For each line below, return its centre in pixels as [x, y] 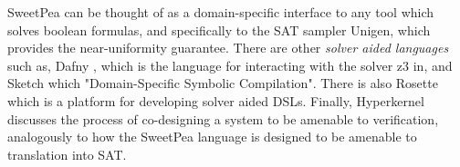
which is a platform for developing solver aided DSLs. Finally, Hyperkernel [216, 100]
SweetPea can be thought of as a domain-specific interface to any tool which [221, 12]
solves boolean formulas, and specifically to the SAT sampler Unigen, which [219, 29]
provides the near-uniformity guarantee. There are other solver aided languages [228, 48]
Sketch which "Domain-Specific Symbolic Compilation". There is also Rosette [223, 83]
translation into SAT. [67, 154]
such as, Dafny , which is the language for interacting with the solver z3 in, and [230, 65]
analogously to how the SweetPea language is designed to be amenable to [212, 137]
